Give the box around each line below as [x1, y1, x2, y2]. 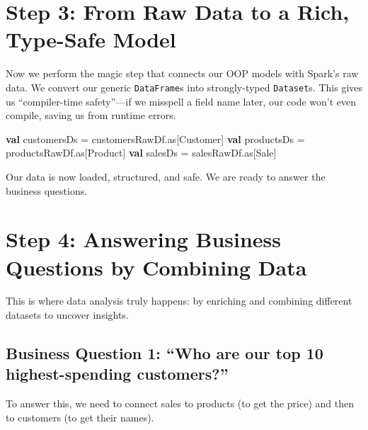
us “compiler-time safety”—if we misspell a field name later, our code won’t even [6, 94, 357, 108]
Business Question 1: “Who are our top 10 [6, 342, 323, 364]
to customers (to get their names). [6, 409, 154, 424]
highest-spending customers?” [6, 363, 229, 385]
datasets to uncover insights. [6, 307, 129, 322]
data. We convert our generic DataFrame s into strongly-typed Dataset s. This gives [6, 79, 362, 94]
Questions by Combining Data [6, 252, 307, 281]
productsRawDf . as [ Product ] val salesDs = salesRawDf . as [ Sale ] [6, 145, 277, 160]
